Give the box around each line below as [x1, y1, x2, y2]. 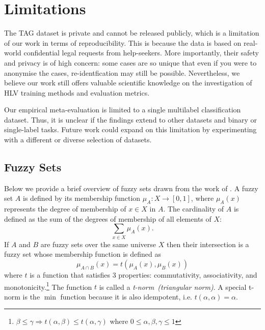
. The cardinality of [163, 203, 224, 214]
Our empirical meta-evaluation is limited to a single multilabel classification [4, 104, 241, 115]
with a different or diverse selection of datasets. [4, 134, 152, 145]
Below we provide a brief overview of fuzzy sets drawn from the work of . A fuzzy [4, 183, 258, 193]
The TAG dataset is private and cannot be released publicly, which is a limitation [4, 27, 259, 38]
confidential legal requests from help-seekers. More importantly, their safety [23, 47, 259, 58]
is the [22, 291, 40, 302]
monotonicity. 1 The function [4, 280, 92, 292]
